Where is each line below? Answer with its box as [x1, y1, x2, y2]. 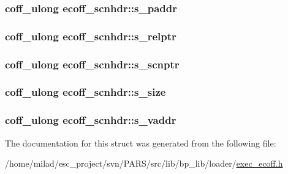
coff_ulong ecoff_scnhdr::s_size [5, 84, 166, 100]
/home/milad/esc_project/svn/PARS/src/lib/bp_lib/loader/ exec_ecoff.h [5, 157, 283, 170]
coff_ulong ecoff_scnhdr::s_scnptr [5, 56, 180, 71]
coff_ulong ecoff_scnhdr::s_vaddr [5, 112, 176, 128]
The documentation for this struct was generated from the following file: [5, 136, 276, 149]
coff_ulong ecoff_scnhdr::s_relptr [5, 28, 176, 43]
